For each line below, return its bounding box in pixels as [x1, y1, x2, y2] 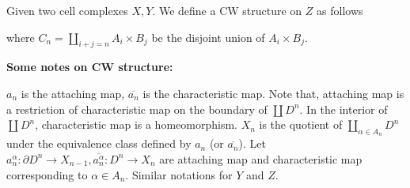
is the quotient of [259, 116, 343, 133]
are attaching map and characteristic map [159, 150, 363, 167]
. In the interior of [299, 100, 388, 117]
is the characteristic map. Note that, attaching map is [142, 85, 404, 101]
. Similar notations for [125, 166, 233, 182]
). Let [238, 135, 267, 152]
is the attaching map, [21, 85, 125, 101]
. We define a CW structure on [152, 2, 302, 18]
